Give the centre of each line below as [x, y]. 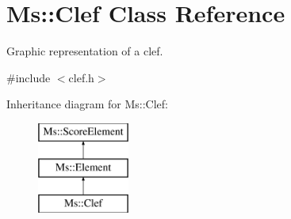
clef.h [81, 77]
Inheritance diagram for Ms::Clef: [87, 104]
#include [29, 77]
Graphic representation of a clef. [85, 51]
